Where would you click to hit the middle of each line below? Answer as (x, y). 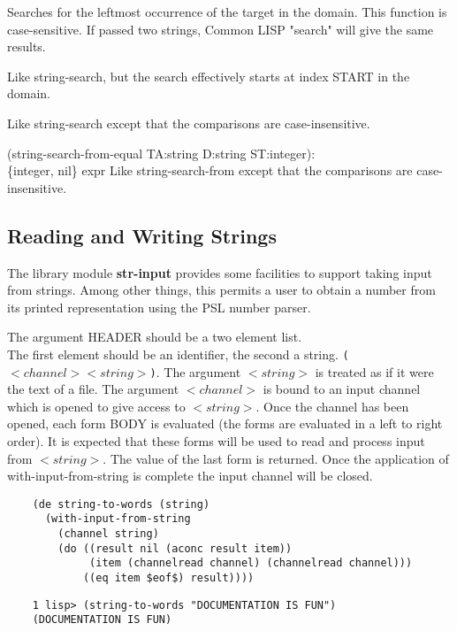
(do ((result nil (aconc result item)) (175, 548)
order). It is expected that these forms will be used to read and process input (216, 441)
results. (27, 46)
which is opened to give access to (96, 406)
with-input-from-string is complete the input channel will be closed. (190, 476)
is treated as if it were (374, 371)
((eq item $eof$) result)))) (168, 578)
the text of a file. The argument (93, 389)
